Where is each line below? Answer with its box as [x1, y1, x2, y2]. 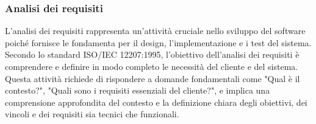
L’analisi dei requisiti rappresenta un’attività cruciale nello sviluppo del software [5, 24, 306, 37]
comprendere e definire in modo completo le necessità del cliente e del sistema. [5, 60, 298, 72]
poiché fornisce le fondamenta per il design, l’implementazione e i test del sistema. [5, 36, 312, 49]
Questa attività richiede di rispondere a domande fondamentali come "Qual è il [5, 72, 300, 84]
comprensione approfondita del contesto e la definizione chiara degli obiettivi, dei [5, 95, 307, 108]
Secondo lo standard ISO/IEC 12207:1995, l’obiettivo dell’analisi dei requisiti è [5, 48, 300, 61]
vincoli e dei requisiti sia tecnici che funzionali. [5, 108, 179, 120]
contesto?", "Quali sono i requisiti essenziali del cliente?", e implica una [5, 84, 270, 97]
